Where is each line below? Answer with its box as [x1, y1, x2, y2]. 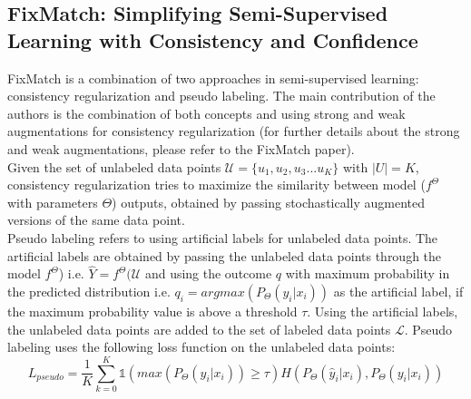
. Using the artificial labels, [307, 301, 458, 320]
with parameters [7, 192, 98, 211]
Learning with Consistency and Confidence [7, 25, 418, 54]
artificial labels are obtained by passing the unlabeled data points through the [7, 246, 442, 265]
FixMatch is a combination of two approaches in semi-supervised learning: [7, 68, 419, 87]
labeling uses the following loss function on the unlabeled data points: [7, 337, 396, 356]
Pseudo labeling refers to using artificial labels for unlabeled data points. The [7, 228, 438, 247]
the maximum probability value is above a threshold [7, 301, 298, 320]
